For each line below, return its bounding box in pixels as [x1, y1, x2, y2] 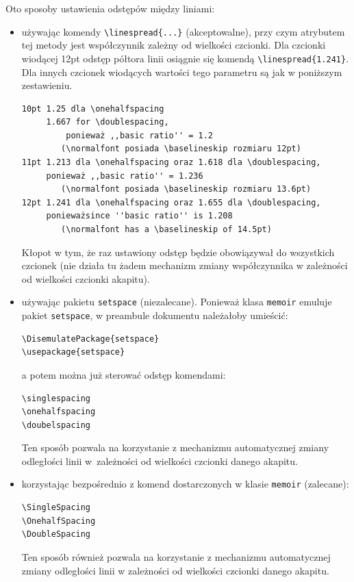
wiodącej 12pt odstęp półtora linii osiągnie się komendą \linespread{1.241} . [21, 51, 349, 65]
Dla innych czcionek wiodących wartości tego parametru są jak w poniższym [21, 64, 342, 79]
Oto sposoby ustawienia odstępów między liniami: [5, 1, 215, 15]
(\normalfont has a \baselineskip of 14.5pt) [61, 225, 272, 235]
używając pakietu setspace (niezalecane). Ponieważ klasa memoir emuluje [21, 294, 332, 309]
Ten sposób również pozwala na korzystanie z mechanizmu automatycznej [21, 549, 331, 564]
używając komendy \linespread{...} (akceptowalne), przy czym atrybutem [21, 24, 345, 38]
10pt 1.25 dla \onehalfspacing [21, 103, 164, 114]
